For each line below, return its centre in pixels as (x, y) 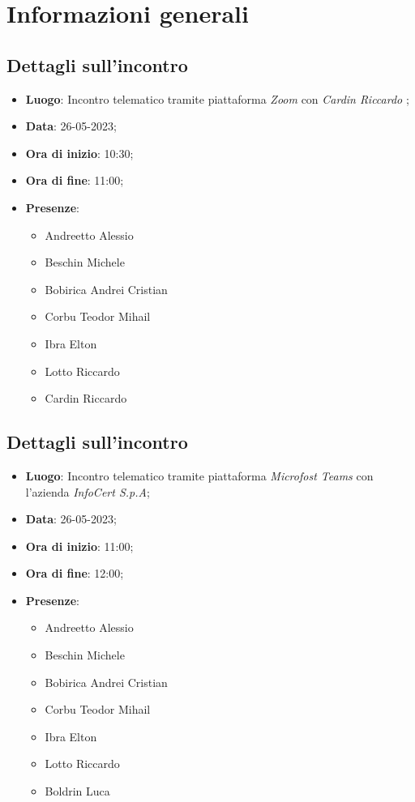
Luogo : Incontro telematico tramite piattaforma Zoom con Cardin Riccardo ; (217, 98)
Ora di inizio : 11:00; (79, 546)
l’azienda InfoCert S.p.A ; (88, 491)
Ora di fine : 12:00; (75, 573)
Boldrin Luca (77, 791)
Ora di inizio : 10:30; (79, 153)
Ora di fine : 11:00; (75, 180)
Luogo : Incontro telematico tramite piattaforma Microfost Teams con (199, 475)
